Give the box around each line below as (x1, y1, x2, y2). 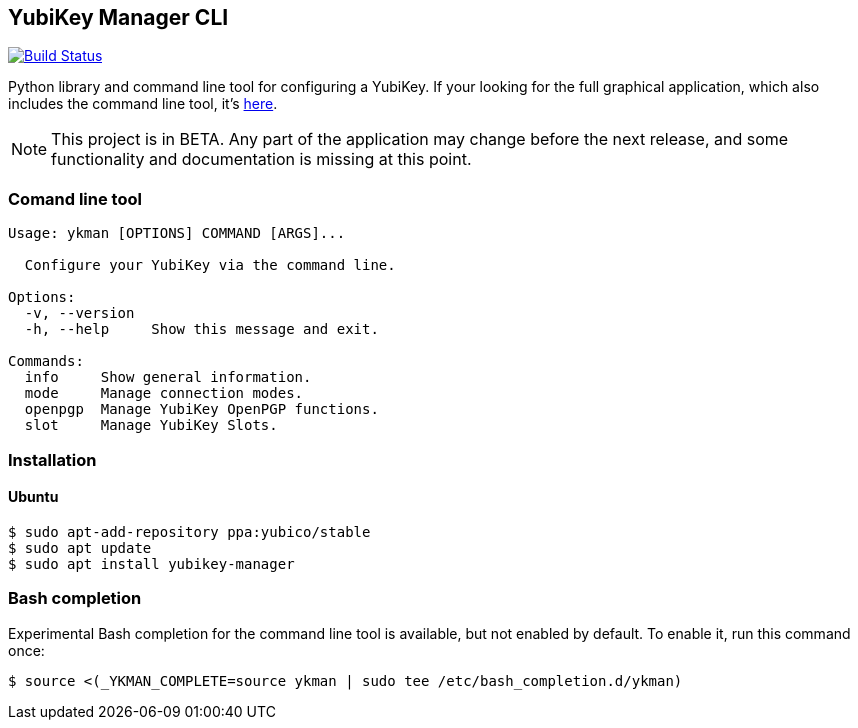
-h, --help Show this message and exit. (24, 321, 379, 338)
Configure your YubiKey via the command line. (24, 257, 396, 274)
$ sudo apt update (8, 539, 152, 556)
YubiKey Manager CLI (8, 5, 229, 30)
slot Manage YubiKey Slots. (24, 417, 278, 434)
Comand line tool (8, 188, 142, 209)
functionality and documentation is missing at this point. (51, 149, 472, 170)
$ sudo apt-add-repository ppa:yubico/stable (8, 523, 371, 540)
